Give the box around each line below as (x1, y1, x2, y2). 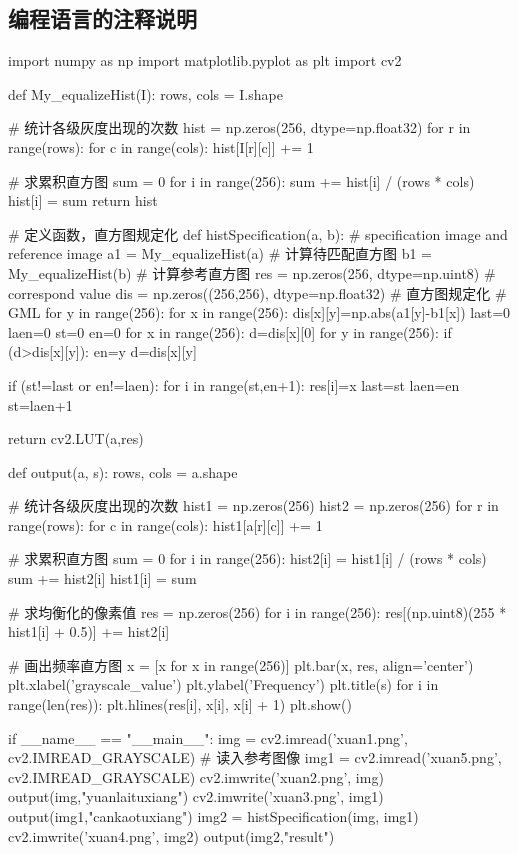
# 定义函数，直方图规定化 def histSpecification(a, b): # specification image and (8, 223, 508, 244)
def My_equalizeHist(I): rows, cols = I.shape (8, 83, 283, 104)
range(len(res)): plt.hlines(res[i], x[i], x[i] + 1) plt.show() (8, 694, 352, 715)
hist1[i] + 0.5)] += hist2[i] (8, 621, 170, 642)
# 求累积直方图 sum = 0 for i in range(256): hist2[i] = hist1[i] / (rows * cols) (8, 548, 487, 569)
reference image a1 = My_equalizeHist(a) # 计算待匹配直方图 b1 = (8, 243, 433, 264)
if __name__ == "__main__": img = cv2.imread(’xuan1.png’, (8, 727, 408, 748)
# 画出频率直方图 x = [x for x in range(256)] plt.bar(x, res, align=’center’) (8, 654, 474, 675)
